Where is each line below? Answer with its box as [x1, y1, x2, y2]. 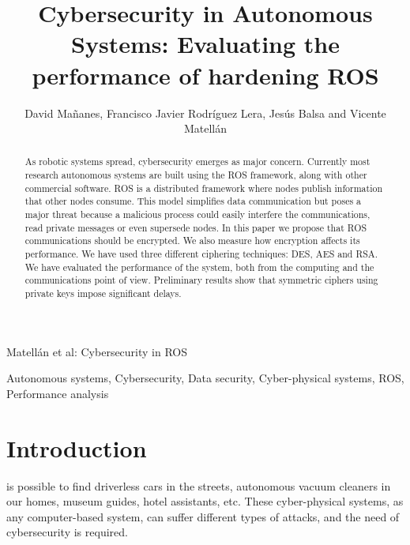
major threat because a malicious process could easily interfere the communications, [24, 208, 371, 221]
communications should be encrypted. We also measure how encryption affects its [24, 234, 360, 247]
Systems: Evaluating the [71, 28, 340, 60]
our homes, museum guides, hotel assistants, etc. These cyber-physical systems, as [6, 493, 404, 509]
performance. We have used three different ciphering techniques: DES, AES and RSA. [24, 247, 378, 261]
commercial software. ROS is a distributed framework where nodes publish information [24, 181, 383, 194]
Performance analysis [6, 385, 109, 401]
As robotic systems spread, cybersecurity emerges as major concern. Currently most [24, 155, 371, 168]
